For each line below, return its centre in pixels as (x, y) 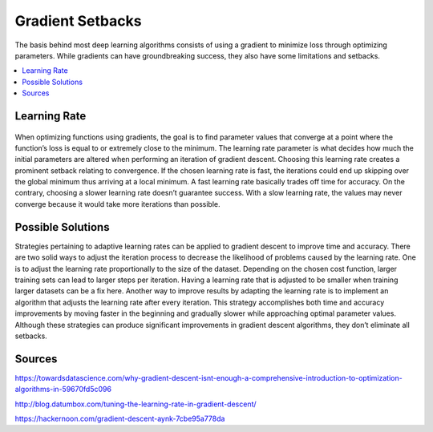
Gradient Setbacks (78, 21)
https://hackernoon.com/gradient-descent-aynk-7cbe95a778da (120, 418)
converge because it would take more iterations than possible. (117, 204)
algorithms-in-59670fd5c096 (63, 390)
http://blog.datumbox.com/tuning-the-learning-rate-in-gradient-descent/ (136, 404)
